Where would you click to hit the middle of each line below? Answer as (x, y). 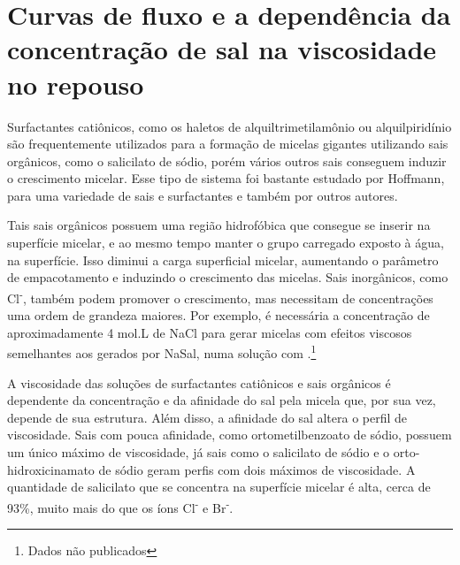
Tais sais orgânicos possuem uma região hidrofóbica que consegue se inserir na (219, 225)
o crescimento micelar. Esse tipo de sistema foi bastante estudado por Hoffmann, (226, 178)
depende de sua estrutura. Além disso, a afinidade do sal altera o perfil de (207, 417)
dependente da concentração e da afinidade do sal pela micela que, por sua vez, (222, 400)
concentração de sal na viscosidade (222, 49)
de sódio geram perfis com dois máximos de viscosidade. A (257, 469)
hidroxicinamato (51, 469)
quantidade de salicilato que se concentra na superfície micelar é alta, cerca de (219, 487)
